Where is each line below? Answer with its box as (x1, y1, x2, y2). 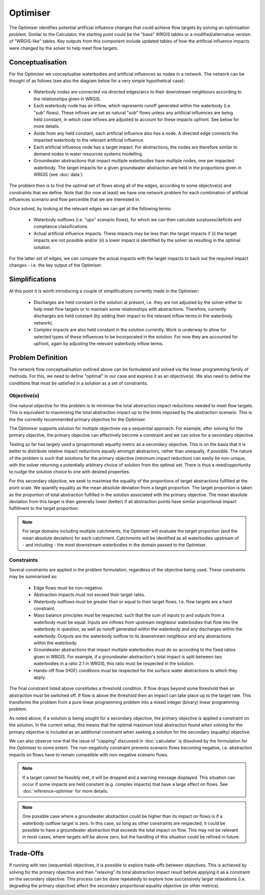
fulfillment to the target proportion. (9, 506, 79, 511)
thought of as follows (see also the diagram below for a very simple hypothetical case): (9, 78, 185, 84)
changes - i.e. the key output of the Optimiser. (9, 262, 103, 268)
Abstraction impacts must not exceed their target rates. (33, 592, 146, 597)
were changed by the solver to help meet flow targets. (9, 45, 119, 51)
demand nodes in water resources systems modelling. (33, 150, 143, 157)
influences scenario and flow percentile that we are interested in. (9, 197, 140, 203)
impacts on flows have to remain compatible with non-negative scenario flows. (9, 751, 169, 757)
